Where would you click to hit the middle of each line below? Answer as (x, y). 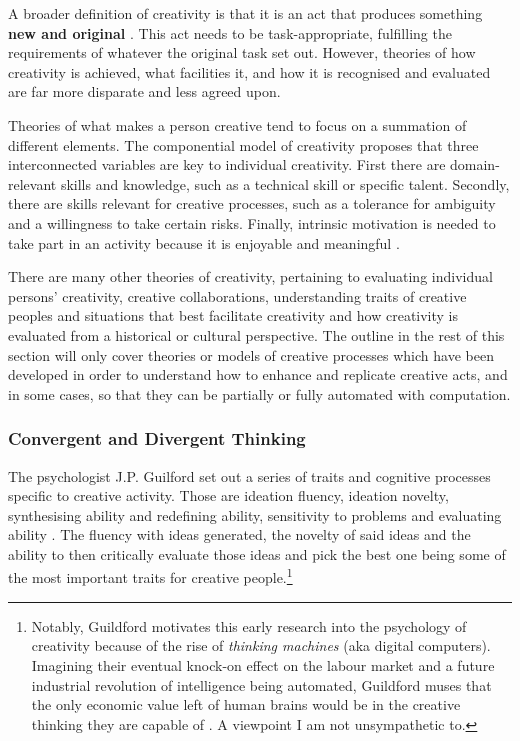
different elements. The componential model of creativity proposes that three (243, 144)
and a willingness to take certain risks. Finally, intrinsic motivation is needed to (252, 222)
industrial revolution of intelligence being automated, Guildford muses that (261, 684)
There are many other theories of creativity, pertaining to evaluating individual (250, 276)
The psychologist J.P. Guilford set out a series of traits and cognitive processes (249, 475)
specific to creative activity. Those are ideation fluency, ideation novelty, (228, 495)
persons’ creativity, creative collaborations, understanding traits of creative (237, 295)
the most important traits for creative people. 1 (150, 576)
